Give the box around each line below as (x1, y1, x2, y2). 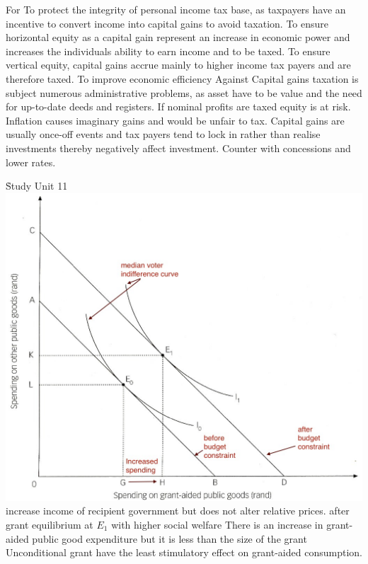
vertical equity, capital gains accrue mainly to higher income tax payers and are (6, 57, 351, 72)
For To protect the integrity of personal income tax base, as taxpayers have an (6, 2, 346, 16)
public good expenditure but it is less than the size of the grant (32, 531, 307, 546)
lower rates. (6, 154, 56, 169)
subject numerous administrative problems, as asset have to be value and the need (6, 85, 362, 100)
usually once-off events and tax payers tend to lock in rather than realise (6, 127, 321, 142)
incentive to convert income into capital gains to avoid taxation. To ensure (6, 16, 328, 30)
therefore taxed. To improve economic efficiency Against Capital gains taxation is (6, 71, 359, 86)
